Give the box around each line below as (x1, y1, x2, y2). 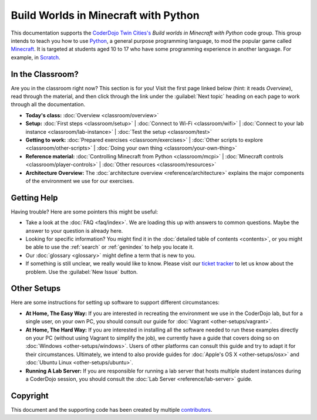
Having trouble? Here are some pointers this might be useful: (11, 208, 158, 215)
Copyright (11, 391, 49, 401)
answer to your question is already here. (25, 227, 123, 234)
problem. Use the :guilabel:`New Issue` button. (25, 268, 138, 275)
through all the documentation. (11, 101, 86, 108)
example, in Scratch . (11, 53, 61, 61)
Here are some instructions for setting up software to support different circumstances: (11, 299, 220, 306)
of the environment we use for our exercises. (25, 177, 134, 184)
